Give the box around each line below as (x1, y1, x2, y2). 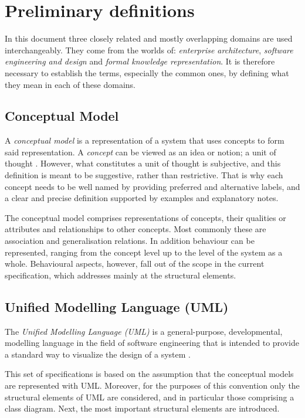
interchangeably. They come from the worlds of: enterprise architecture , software (5, 43, 293, 56)
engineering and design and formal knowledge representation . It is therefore (5, 55, 275, 67)
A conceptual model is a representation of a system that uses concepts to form (5, 134, 284, 147)
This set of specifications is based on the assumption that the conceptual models (5, 368, 294, 380)
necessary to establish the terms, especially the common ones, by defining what (5, 66, 289, 79)
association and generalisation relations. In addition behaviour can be (5, 235, 255, 247)
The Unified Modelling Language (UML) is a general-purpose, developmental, (5, 325, 283, 337)
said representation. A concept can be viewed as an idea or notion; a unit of (5, 145, 276, 158)
